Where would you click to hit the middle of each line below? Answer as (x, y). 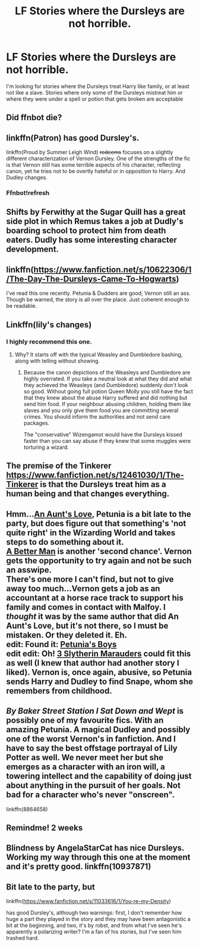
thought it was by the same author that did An (93, 616)
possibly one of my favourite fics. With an (85, 721)
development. (33, 249)
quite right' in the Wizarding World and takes (91, 533)
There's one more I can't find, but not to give (90, 579)
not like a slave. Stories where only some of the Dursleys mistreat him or (94, 92)
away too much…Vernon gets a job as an (83, 588)
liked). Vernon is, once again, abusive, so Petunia (99, 672)
